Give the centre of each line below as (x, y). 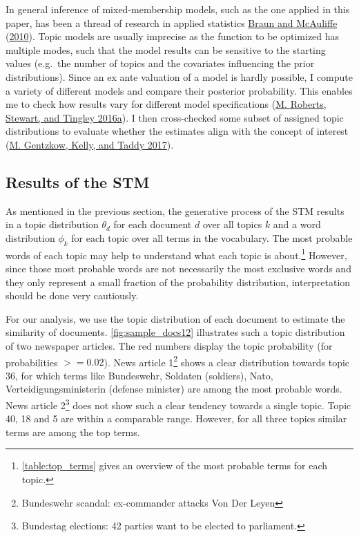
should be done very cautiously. (72, 295)
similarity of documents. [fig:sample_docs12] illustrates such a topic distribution (175, 332)
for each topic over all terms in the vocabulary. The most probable (212, 237)
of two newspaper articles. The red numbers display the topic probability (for (169, 345)
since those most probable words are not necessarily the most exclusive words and (178, 268)
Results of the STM (78, 181)
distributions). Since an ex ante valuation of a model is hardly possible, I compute (179, 76)
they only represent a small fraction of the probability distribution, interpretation (178, 282)
